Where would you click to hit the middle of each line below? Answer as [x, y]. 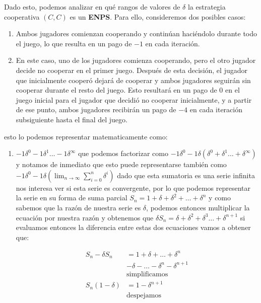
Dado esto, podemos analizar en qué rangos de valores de [92, 7]
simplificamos [147, 274]
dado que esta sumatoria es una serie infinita [186, 175]
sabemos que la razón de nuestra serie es [78, 207]
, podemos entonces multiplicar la [198, 207]
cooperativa [22, 16]
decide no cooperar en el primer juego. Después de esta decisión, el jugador [132, 70]
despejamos [144, 296]
